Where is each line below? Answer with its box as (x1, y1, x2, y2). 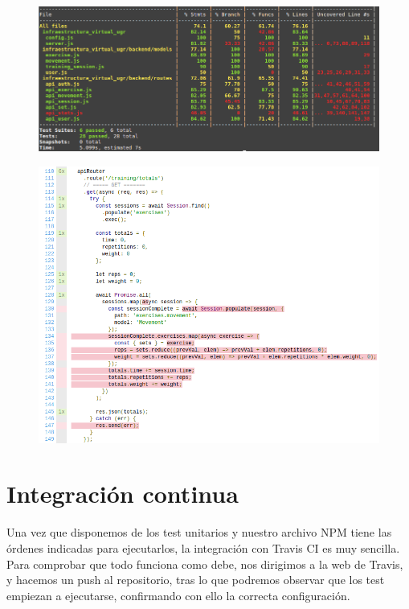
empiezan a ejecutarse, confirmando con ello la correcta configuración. (6, 586, 350, 603)
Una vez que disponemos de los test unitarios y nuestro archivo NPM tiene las (6, 524, 392, 541)
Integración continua (6, 477, 239, 510)
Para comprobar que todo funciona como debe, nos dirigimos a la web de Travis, (6, 555, 403, 572)
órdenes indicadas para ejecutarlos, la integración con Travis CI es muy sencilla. (6, 539, 400, 556)
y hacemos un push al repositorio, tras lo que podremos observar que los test (6, 571, 385, 588)
